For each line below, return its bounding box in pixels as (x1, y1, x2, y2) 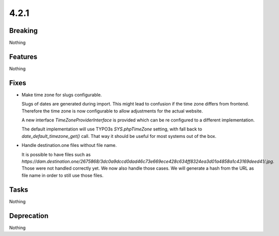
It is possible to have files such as (21, 151, 91, 157)
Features (9, 52, 37, 61)
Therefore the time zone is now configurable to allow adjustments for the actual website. (21, 108, 203, 114)
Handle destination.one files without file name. (21, 142, 117, 148)
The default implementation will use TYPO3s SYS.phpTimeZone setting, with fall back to (21, 126, 202, 132)
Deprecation (9, 212, 49, 220)
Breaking (9, 26, 38, 35)
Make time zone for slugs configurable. (21, 92, 102, 98)
